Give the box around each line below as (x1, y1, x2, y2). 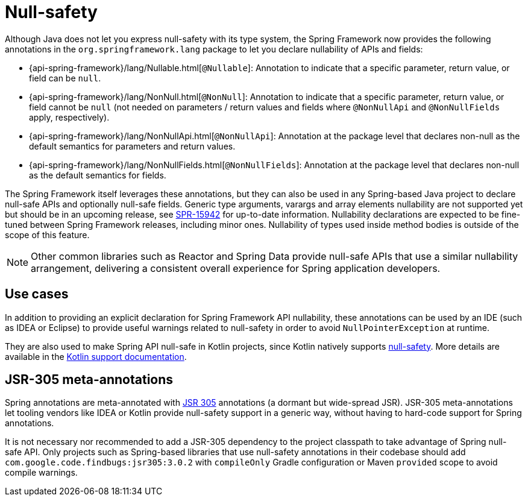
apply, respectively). (29, 112, 110, 122)
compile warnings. (5, 467, 78, 478)
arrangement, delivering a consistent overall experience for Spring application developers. (31, 262, 441, 274)
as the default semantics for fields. (29, 169, 166, 180)
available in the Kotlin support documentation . (5, 351, 187, 362)
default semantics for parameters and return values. (29, 140, 236, 151)
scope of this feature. (5, 229, 90, 240)
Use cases (5, 286, 69, 302)
